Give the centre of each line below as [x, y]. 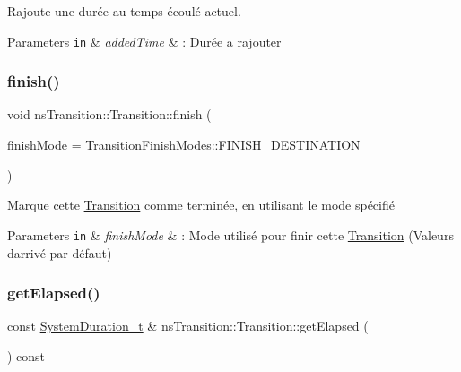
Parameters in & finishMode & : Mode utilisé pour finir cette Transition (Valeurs [230, 234]
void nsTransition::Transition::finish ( [109, 114]
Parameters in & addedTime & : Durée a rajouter [144, 41]
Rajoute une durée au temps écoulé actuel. [124, 11]
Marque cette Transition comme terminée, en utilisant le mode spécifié [201, 205]
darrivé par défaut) [60, 252]
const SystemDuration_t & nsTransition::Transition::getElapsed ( [188, 326]
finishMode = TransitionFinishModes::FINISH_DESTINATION [184, 145]
